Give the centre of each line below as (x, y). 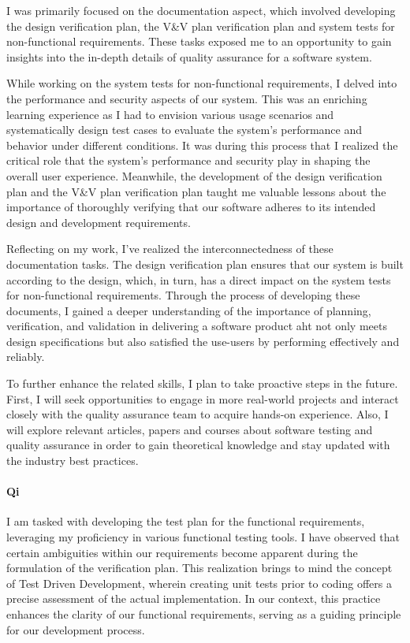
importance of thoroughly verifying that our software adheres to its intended (191, 207)
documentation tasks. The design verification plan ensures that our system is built (205, 264)
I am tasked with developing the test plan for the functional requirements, (186, 521)
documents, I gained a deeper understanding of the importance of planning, (189, 310)
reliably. (26, 357)
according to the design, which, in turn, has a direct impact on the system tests (199, 279)
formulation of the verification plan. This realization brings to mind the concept (199, 568)
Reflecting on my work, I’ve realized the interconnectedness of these (170, 249)
